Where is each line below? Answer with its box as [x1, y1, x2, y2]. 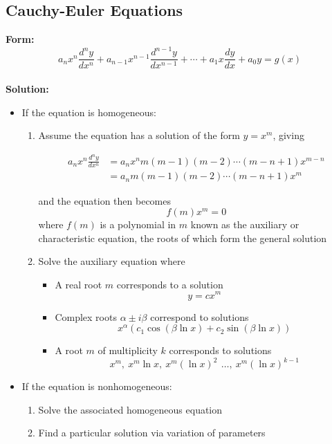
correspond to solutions [150, 309, 249, 324]
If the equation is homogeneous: [21, 104, 157, 119]
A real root [55, 277, 102, 291]
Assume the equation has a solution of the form [38, 128, 240, 142]
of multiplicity [98, 343, 158, 358]
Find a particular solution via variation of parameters [38, 425, 266, 440]
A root [55, 343, 83, 358]
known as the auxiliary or [190, 217, 299, 232]
